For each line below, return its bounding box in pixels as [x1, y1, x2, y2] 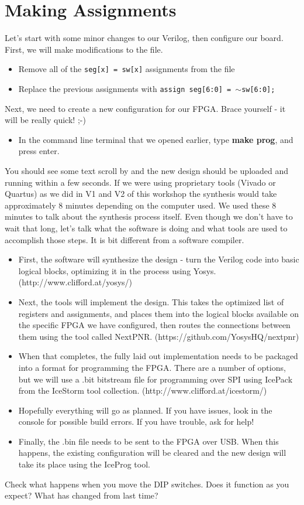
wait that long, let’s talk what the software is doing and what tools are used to [5, 221, 288, 234]
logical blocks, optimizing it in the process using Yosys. [18, 264, 216, 277]
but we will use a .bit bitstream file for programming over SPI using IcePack [18, 373, 293, 385]
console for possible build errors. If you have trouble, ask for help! [18, 415, 254, 428]
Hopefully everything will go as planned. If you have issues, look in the [18, 404, 272, 416]
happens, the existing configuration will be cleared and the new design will [18, 446, 286, 459]
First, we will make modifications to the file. [5, 43, 163, 55]
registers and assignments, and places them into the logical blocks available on [18, 307, 299, 319]
